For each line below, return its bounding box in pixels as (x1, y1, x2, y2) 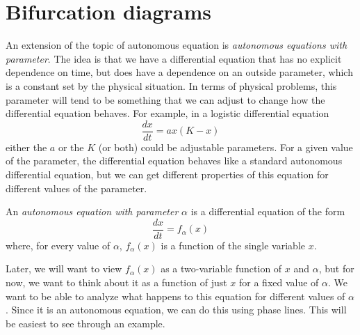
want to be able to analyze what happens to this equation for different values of (6, 288, 345, 303)
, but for (318, 261, 354, 276)
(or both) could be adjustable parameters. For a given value (98, 139, 353, 154)
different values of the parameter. (6, 180, 147, 195)
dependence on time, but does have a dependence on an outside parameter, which (6, 65, 353, 79)
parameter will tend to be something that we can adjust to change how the (6, 92, 325, 107)
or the (58, 139, 84, 154)
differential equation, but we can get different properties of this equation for (6, 166, 329, 181)
